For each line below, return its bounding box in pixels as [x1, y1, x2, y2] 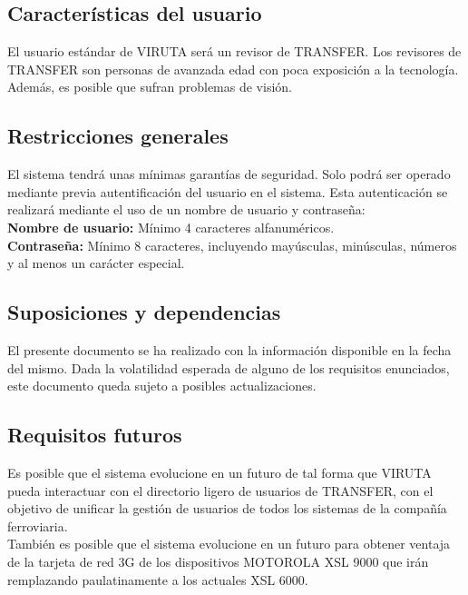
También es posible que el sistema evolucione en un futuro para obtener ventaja [7, 534, 451, 553]
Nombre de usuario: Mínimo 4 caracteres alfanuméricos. [7, 217, 335, 236]
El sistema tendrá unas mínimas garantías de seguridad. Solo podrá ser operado [7, 164, 451, 183]
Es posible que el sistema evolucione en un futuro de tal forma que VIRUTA [7, 462, 432, 481]
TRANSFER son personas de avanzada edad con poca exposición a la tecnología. [7, 59, 459, 78]
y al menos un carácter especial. [7, 253, 185, 273]
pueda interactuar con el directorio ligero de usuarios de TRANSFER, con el [7, 481, 434, 500]
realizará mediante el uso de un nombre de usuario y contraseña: [7, 200, 366, 219]
